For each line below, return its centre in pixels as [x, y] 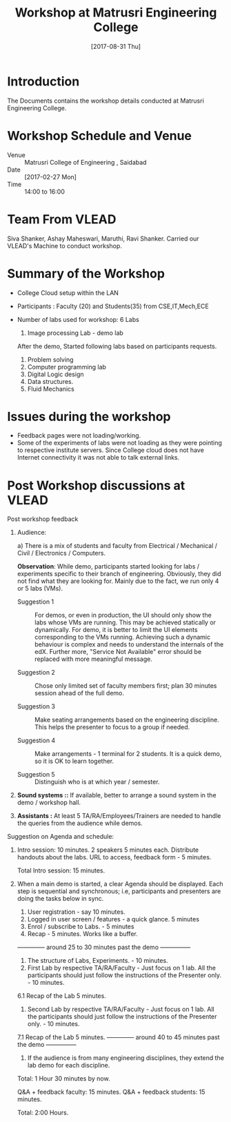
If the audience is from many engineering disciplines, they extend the [125, 1058]
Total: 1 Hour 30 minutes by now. [63, 1079]
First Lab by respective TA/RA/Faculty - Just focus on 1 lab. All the [121, 968]
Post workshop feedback [43, 519]
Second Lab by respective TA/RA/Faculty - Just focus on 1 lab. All [121, 1009]
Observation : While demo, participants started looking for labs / [108, 567]
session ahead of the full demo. [79, 693]
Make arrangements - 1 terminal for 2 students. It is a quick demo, [128, 754]
